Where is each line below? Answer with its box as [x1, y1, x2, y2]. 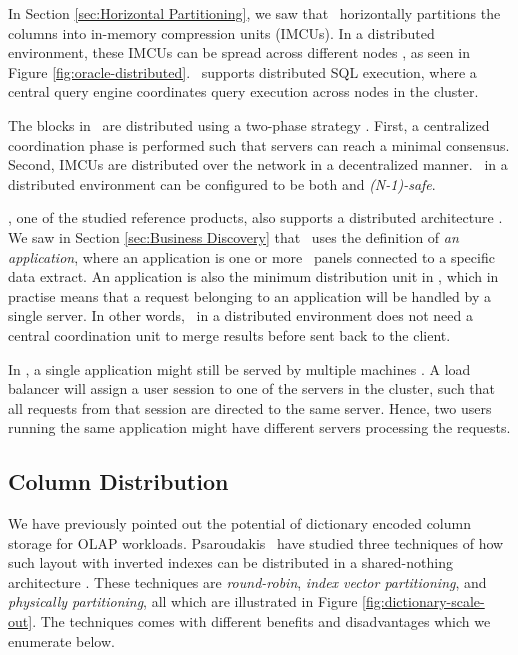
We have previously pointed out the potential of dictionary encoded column [8, 513, 471, 534]
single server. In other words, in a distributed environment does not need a [8, 305, 473, 326]
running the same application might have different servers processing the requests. [8, 417, 511, 438]
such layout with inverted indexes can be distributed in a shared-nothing [8, 552, 453, 573]
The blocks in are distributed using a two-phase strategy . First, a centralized [8, 114, 490, 135]
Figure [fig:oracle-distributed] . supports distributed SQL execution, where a [8, 61, 477, 82]
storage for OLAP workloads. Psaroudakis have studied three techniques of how [8, 532, 504, 553]
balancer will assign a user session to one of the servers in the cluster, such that [8, 378, 496, 399]
